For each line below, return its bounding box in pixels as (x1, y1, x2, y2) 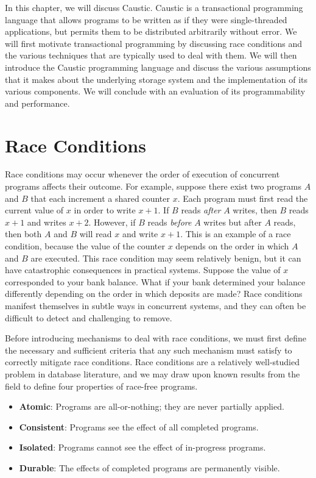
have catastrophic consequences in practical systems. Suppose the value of (5, 263, 281, 276)
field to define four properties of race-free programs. (5, 379, 198, 392)
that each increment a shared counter (30, 191, 170, 204)
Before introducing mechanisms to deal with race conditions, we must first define (5, 332, 306, 344)
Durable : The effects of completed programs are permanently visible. (19, 461, 280, 474)
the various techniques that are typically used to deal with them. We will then (5, 49, 297, 62)
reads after (181, 204, 221, 216)
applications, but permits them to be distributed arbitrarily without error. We (5, 25, 297, 38)
